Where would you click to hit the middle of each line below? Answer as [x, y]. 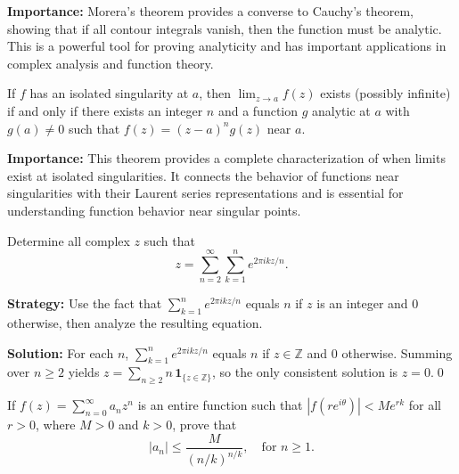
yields [84, 372]
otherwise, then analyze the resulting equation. [135, 323]
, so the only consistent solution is [305, 372]
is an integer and [362, 303]
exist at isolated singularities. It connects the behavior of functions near [203, 175]
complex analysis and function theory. [111, 63]
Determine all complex [69, 240]
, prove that [205, 425]
